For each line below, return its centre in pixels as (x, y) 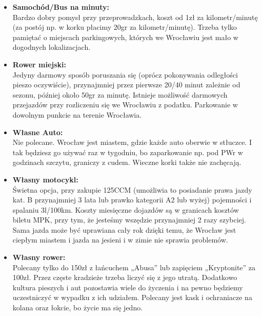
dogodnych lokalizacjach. (52, 47)
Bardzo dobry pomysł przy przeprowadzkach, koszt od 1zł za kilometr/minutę (135, 17)
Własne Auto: (38, 132)
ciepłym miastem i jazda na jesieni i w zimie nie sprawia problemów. (120, 240)
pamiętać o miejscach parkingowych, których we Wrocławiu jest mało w (125, 37)
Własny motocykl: (45, 179)
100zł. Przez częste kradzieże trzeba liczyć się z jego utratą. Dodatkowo (125, 277)
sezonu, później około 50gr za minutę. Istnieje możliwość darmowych (120, 94)
